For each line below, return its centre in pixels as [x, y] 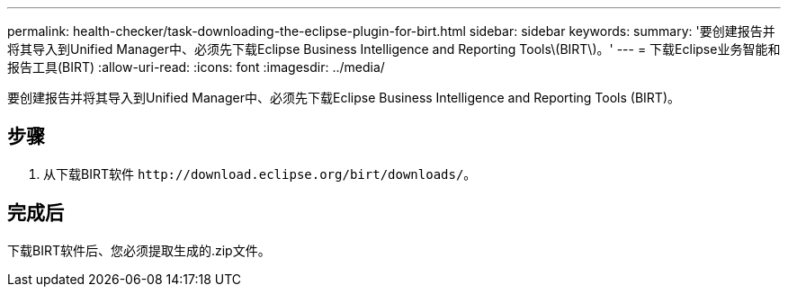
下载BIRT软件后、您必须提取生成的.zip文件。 [139, 250]
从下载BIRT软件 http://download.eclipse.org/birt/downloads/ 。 [260, 174]
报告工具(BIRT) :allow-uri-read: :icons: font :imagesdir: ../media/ [196, 67]
